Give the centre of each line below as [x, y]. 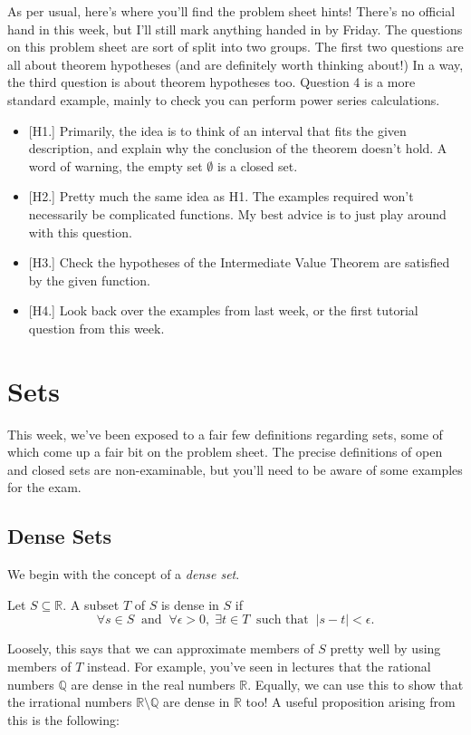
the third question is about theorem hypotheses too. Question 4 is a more [211, 82]
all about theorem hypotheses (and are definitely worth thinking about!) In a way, [235, 64]
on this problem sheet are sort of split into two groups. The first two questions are [235, 47]
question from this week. [96, 328]
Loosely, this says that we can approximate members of [161, 648]
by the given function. [89, 280]
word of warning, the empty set [115, 165]
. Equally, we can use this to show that [356, 684]
